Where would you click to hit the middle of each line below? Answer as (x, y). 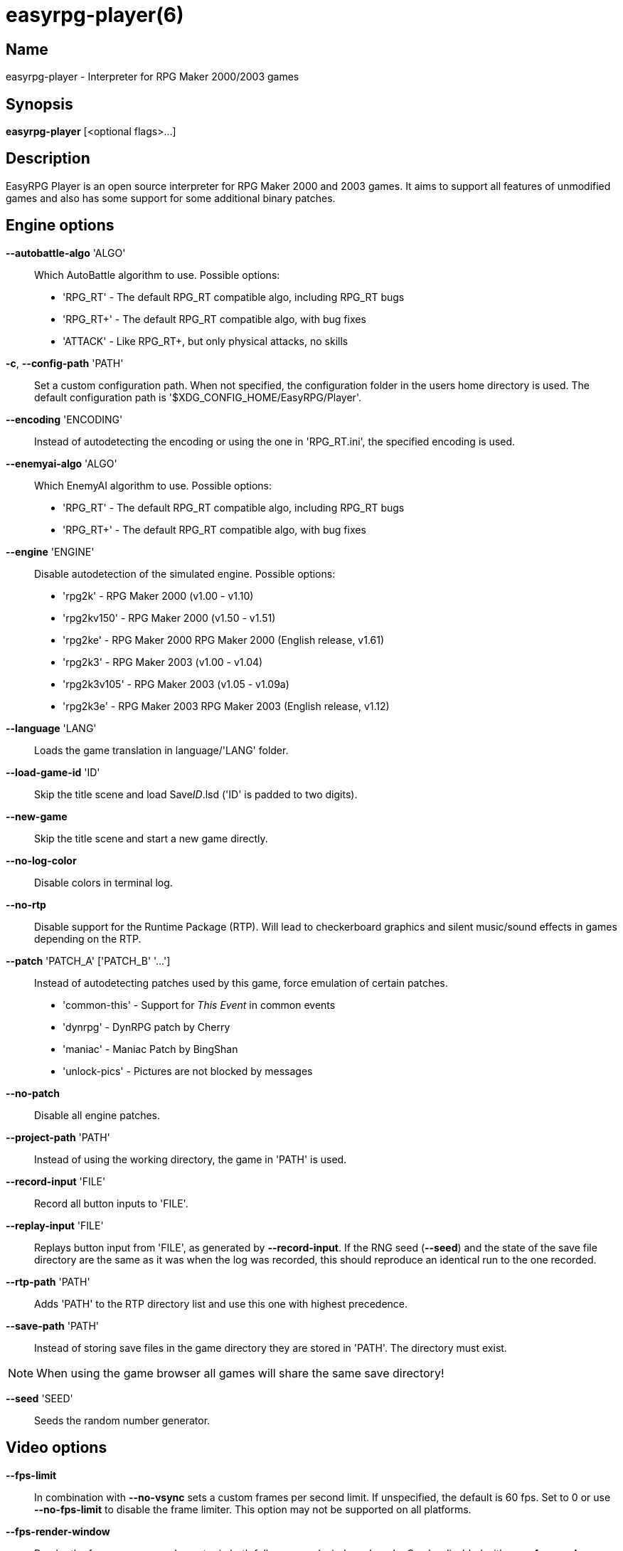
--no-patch (33, 1093)
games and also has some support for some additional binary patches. (171, 198)
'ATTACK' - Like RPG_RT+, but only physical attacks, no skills (206, 341)
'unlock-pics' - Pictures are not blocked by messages (188, 1071)
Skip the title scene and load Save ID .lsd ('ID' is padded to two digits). (196, 794)
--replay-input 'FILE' (55, 1225)
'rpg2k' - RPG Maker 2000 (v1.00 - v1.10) (158, 595)
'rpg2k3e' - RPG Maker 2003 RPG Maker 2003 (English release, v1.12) (226, 706)
